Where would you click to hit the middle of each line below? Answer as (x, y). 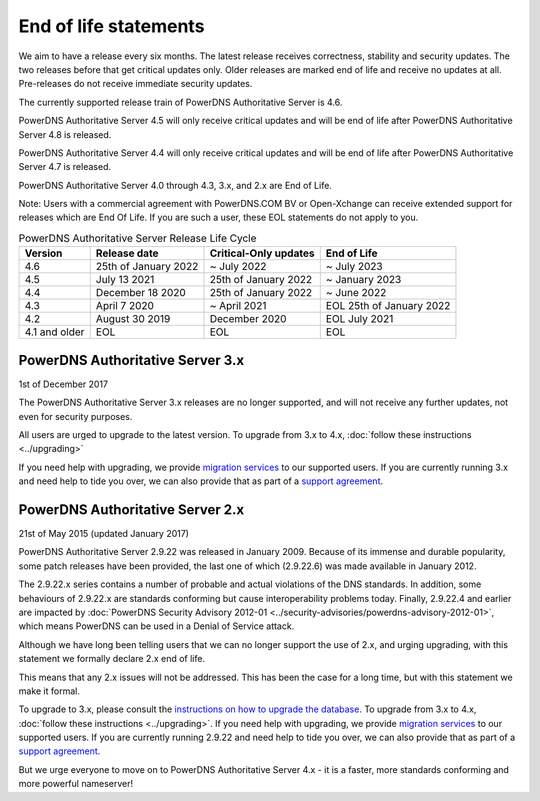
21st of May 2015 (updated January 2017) (104, 533)
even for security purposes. (75, 416)
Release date (127, 253)
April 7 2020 (125, 306)
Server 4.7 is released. (65, 167)
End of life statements (111, 26)
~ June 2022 (356, 293)
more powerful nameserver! (76, 784)
